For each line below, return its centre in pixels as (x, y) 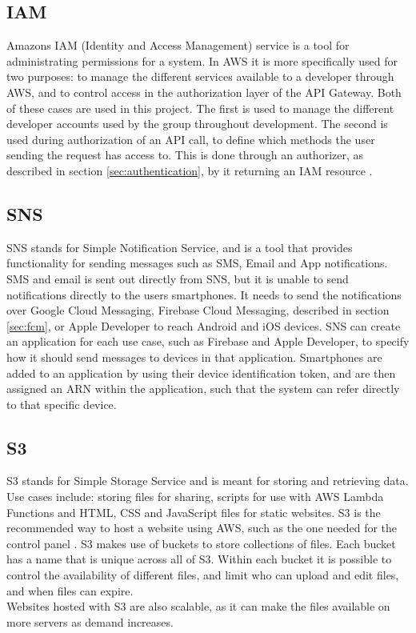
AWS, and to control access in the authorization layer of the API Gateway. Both (204, 92)
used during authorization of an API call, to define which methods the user (191, 139)
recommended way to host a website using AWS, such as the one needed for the (202, 528)
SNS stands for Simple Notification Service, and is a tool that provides (180, 247)
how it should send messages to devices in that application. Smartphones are (194, 357)
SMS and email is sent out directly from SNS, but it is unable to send (178, 278)
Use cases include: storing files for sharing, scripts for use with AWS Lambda (195, 497)
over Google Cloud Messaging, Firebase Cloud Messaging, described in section (198, 310)
